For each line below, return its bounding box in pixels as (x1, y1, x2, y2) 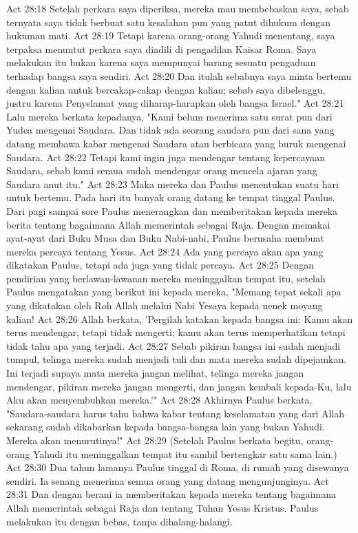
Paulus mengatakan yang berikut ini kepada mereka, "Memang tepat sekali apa (6, 284, 341, 299)
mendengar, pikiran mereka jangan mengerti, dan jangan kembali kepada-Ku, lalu (6, 379, 352, 393)
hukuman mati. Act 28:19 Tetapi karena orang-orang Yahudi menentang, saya (6, 28, 335, 43)
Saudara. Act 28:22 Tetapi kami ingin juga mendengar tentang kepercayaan (6, 149, 325, 164)
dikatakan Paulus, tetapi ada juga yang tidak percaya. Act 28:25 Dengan (6, 258, 314, 272)
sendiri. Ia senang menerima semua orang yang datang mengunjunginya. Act (6, 473, 329, 488)
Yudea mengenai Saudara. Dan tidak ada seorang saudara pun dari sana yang (6, 123, 335, 137)
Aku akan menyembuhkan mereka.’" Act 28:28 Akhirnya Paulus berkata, (6, 393, 313, 407)
